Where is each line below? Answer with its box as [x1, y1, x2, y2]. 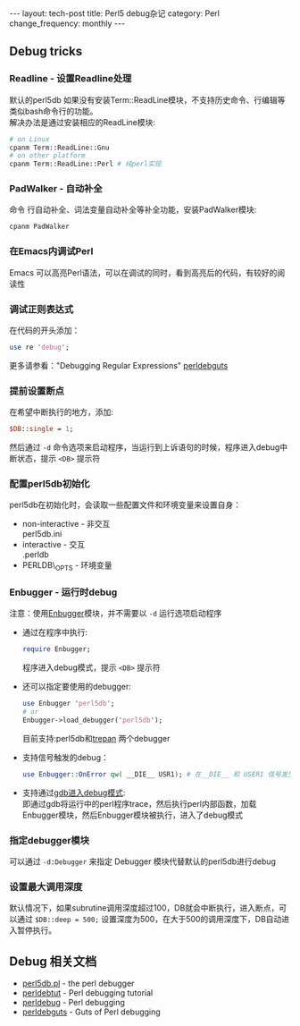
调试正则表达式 [9, 302, 74, 315]
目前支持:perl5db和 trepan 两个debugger [21, 733, 171, 743]
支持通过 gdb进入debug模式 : [21, 787, 126, 798]
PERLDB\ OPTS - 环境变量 [21, 560, 113, 573]
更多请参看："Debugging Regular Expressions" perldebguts [9, 360, 229, 370]
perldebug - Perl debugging [21, 997, 125, 1008]
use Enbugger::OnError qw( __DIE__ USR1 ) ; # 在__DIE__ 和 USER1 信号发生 [21, 769, 295, 779]
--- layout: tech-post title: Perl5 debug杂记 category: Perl [9, 8, 221, 19]
